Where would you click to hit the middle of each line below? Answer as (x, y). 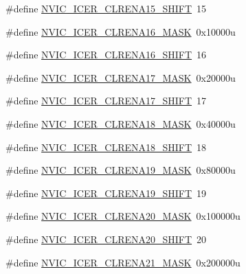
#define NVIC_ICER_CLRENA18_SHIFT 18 (106, 147)
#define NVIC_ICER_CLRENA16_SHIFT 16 (106, 55)
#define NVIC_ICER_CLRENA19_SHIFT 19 (106, 193)
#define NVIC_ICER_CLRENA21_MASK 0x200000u (123, 262)
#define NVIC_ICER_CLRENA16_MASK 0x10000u (121, 31)
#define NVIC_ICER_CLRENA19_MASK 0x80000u (121, 170)
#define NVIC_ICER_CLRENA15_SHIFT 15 (106, 8)
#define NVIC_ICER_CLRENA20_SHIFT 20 (106, 239)
